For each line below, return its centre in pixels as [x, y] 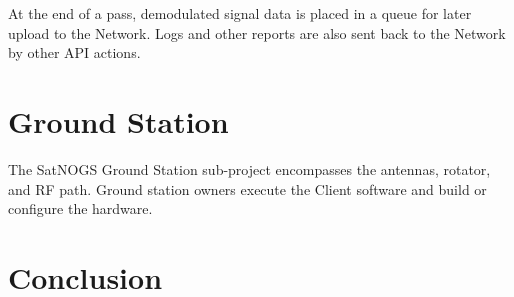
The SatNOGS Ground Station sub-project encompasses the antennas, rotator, [249, 168]
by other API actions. [74, 52]
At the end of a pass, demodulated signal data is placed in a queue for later [240, 13]
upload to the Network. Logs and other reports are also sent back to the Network [257, 32]
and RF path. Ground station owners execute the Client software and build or [247, 188]
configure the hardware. [80, 208]
